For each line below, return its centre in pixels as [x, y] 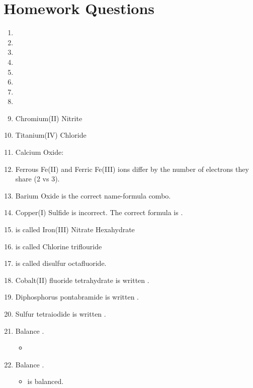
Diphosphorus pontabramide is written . [77, 297]
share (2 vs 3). [37, 179]
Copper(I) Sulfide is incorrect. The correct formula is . [99, 212]
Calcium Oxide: [39, 152]
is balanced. [46, 381]
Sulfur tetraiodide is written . [61, 314]
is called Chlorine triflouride [59, 246]
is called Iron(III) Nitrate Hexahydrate [75, 229]
